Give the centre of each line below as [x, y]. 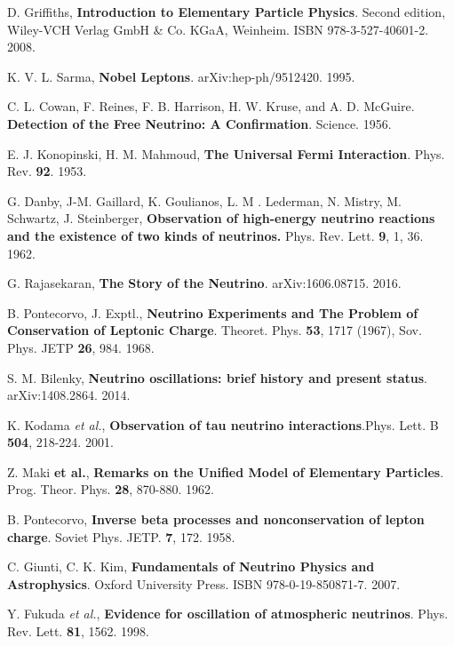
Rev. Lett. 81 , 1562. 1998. [78, 631]
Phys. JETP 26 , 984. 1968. [81, 347]
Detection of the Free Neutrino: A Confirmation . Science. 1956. [199, 123]
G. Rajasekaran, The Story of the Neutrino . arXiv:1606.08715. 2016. [204, 283]
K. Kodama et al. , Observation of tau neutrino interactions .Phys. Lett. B [223, 424]
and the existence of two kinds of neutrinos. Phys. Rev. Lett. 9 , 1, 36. [215, 235]
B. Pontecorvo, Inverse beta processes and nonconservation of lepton [216, 519]
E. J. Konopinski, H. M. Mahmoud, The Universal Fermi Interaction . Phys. [226, 153]
